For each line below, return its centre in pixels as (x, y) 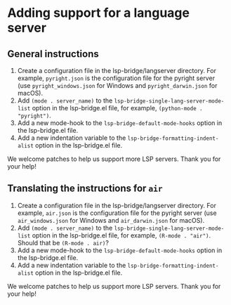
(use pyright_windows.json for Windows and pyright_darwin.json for (117, 85)
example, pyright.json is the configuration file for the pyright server (116, 78)
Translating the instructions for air (85, 189)
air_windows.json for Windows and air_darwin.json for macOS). (111, 220)
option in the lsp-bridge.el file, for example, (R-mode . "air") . (121, 235)
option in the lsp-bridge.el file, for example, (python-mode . (117, 108)
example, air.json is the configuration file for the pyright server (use (117, 213)
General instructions (53, 54)
